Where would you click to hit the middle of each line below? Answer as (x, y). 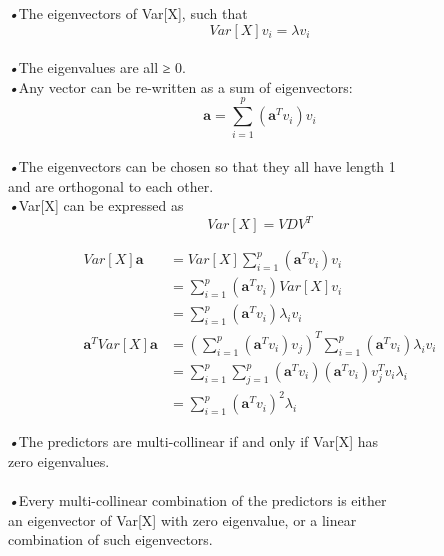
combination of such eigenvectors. (110, 539)
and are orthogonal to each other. (111, 185)
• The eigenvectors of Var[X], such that (128, 13)
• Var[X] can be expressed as (96, 205)
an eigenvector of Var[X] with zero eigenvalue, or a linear (182, 519)
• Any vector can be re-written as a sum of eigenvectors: (180, 86)
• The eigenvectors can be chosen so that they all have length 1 (202, 166)
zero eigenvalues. (59, 460)
